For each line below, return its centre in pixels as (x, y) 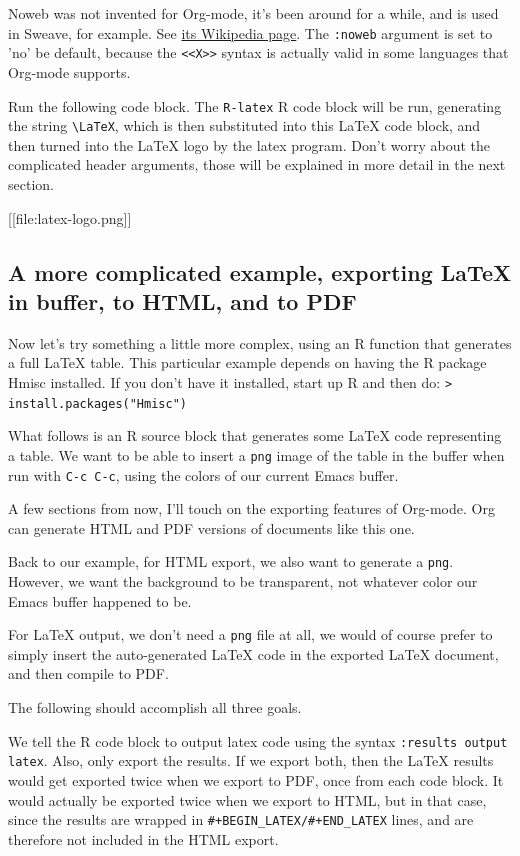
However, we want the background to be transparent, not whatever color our (243, 581)
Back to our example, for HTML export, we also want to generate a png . (231, 561)
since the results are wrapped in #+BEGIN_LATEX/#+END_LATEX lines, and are (241, 819)
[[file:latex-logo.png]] (70, 217)
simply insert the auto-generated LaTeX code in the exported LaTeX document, (253, 653)
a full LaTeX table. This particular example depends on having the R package (247, 362)
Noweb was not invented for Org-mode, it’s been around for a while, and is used (253, 13)
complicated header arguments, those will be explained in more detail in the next (257, 164)
